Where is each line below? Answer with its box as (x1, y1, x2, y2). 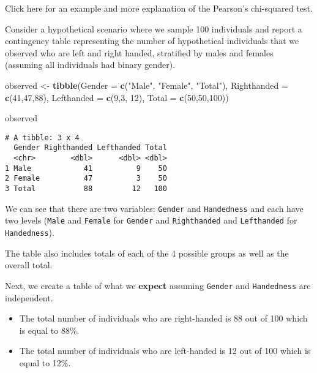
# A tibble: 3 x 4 (5, 133, 80, 142)
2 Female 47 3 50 (5, 174, 167, 183)
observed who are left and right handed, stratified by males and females (5, 46, 274, 59)
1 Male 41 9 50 (5, 164, 167, 173)
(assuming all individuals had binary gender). (5, 58, 176, 71)
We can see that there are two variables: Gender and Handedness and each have (5, 202, 304, 214)
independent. (5, 291, 53, 304)
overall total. (5, 258, 53, 271)
